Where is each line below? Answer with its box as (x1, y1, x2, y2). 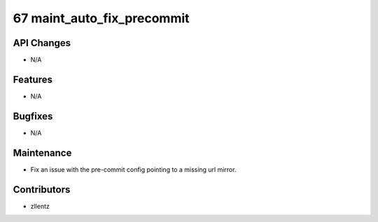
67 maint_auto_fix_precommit (13, 10, 190, 26)
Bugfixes (13, 110, 53, 122)
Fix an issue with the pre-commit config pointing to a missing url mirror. (30, 165, 237, 174)
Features (13, 73, 52, 85)
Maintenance (13, 147, 72, 158)
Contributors (13, 184, 71, 195)
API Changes (13, 37, 71, 49)
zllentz (30, 202, 50, 210)
